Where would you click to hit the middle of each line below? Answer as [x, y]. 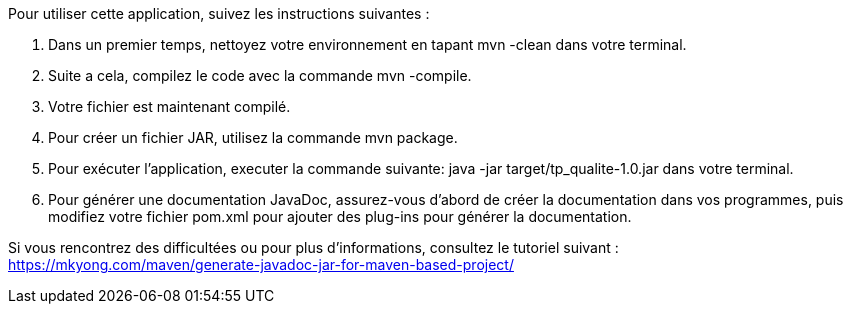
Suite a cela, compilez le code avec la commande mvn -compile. [260, 75]
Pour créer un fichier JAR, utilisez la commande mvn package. [253, 137]
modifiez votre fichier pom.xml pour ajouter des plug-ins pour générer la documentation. [340, 216]
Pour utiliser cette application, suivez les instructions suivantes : [219, 13]
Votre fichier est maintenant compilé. [169, 106]
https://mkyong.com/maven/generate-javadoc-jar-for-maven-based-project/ [261, 264]
